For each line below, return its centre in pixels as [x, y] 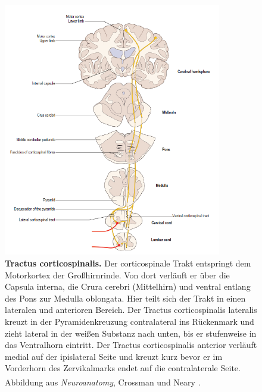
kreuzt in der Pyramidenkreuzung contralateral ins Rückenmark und [130, 321]
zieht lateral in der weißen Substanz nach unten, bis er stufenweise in [131, 333]
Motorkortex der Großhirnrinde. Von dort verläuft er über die [117, 275]
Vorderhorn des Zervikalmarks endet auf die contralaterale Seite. [123, 368]
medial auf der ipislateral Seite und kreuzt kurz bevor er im [114, 356]
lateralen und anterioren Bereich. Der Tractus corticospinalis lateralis [131, 310]
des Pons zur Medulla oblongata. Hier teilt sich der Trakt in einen [125, 298]
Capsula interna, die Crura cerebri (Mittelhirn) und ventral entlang [128, 286]
